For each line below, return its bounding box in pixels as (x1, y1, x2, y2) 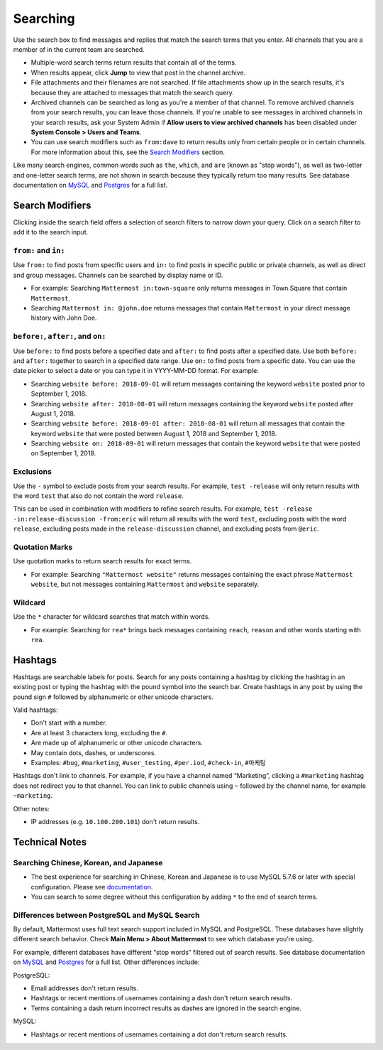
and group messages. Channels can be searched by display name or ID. (13, 271, 223, 279)
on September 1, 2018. (30, 449, 96, 458)
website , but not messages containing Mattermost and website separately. (30, 580, 260, 589)
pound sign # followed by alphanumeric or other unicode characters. (13, 693, 214, 701)
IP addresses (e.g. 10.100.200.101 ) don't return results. (30, 817, 200, 826)
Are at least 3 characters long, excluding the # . (30, 728, 168, 737)
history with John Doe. (30, 313, 97, 323)
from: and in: (13, 246, 65, 256)
